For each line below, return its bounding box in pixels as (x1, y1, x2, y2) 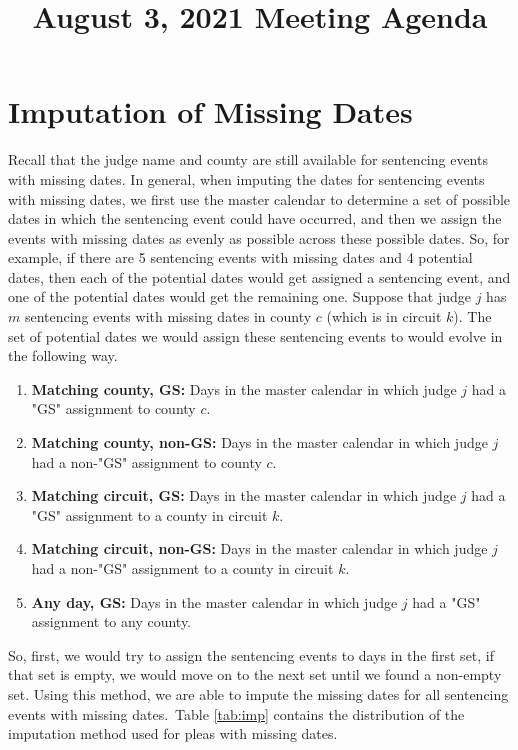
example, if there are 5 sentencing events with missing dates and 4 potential (8, 247, 473, 268)
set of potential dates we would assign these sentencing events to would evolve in (8, 325, 503, 346)
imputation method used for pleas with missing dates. (8, 723, 338, 744)
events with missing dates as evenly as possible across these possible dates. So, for (8, 227, 510, 248)
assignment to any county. (31, 611, 192, 632)
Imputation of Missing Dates (8, 91, 413, 132)
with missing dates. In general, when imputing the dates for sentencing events (8, 168, 485, 189)
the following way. (8, 345, 118, 366)
